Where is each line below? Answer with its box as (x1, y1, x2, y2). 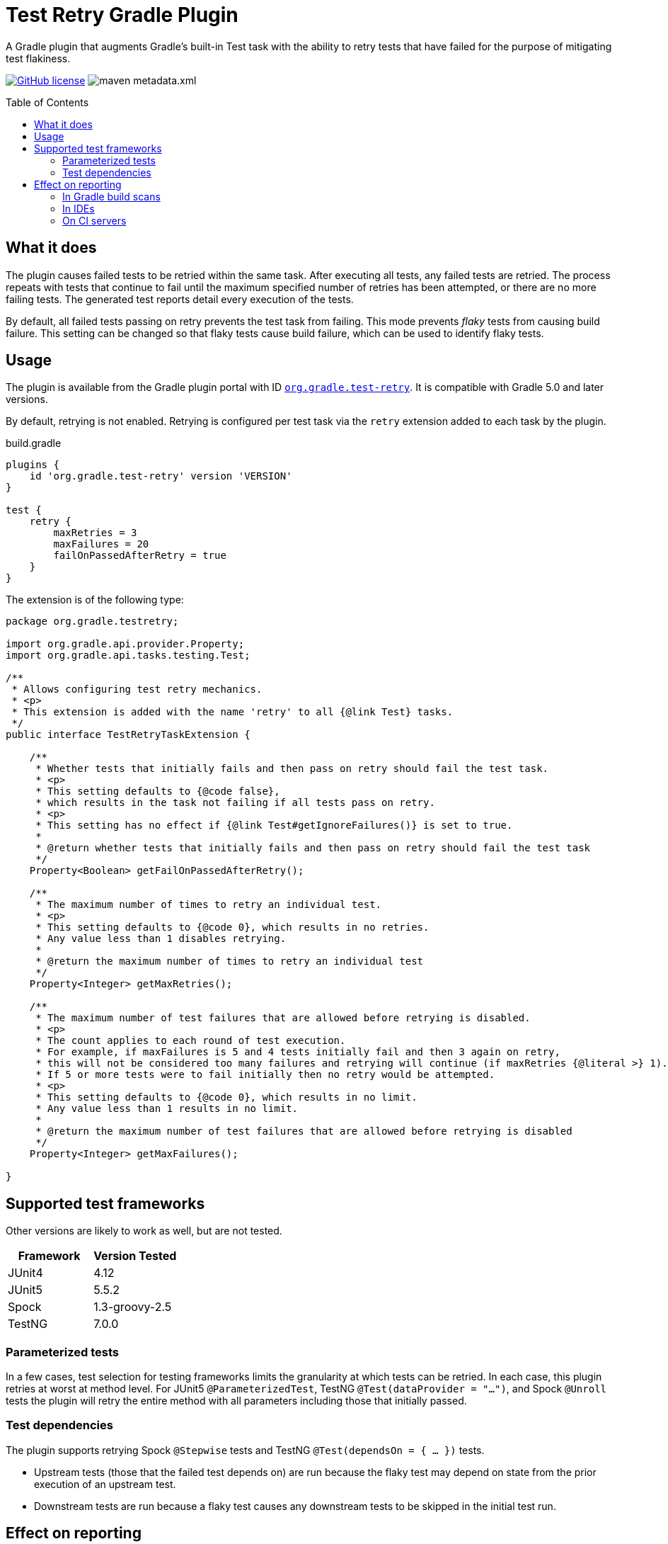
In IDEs (62, 202, 95, 215)
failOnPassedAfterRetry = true (53, 550, 226, 562)
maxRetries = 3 (53, 527, 137, 539)
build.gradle (6, 437, 62, 450)
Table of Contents (6, 96, 89, 108)
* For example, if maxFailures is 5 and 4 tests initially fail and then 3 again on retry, (35, 1046, 560, 1058)
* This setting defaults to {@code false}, (35, 785, 280, 797)
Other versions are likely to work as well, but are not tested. (6, 1225, 282, 1237)
